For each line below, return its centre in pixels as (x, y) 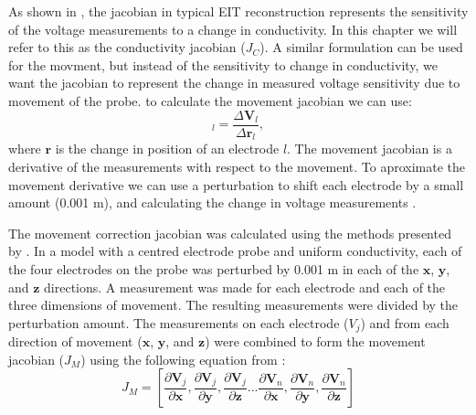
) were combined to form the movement (315, 341)
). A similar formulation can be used (361, 47)
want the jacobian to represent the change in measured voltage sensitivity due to (234, 83)
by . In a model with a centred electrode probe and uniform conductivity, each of (235, 251)
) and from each (405, 322)
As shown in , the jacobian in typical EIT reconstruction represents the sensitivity (238, 11)
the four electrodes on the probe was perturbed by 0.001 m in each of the (214, 268)
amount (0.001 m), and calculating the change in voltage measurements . (212, 202)
